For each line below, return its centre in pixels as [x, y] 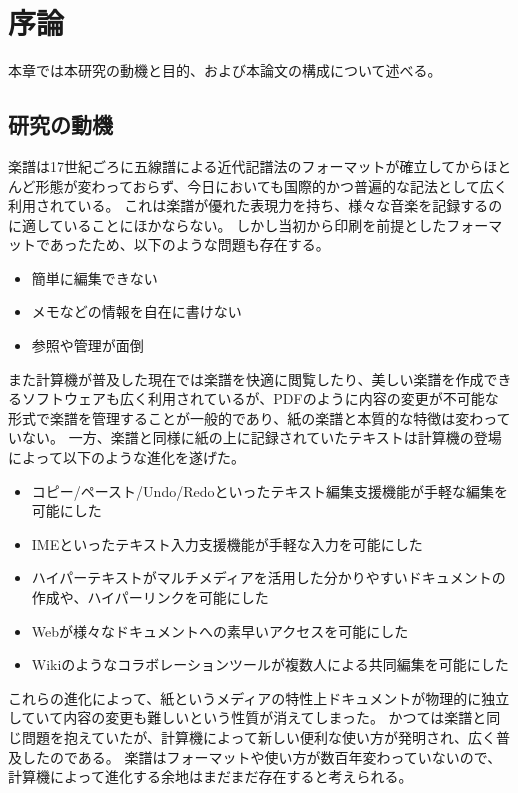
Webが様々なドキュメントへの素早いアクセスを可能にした [220, 630]
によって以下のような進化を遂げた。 [126, 457]
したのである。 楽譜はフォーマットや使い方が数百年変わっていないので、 [261, 756]
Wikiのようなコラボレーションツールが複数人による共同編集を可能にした [270, 664]
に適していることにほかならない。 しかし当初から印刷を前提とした [227, 224]
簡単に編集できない [94, 277]
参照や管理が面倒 [87, 345]
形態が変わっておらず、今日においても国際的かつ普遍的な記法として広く [271, 185]
